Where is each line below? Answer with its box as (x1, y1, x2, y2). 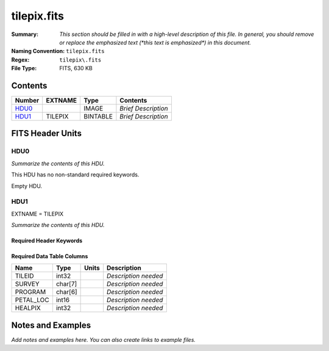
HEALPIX (15, 304, 41, 313)
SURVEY (15, 280, 40, 288)
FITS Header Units (11, 128, 82, 139)
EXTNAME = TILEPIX (11, 210, 64, 217)
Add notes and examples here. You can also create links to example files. (11, 336, 196, 343)
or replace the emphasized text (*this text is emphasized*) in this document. (59, 38, 252, 46)
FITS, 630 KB (59, 65, 93, 72)
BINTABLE (83, 112, 113, 121)
